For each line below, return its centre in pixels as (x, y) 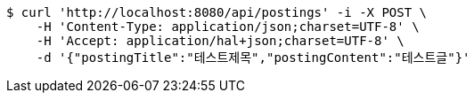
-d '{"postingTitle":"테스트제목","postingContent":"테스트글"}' (253, 58)
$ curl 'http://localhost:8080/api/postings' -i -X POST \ (217, 12)
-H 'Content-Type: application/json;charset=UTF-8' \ (228, 27)
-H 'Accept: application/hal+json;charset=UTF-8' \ (220, 41)
